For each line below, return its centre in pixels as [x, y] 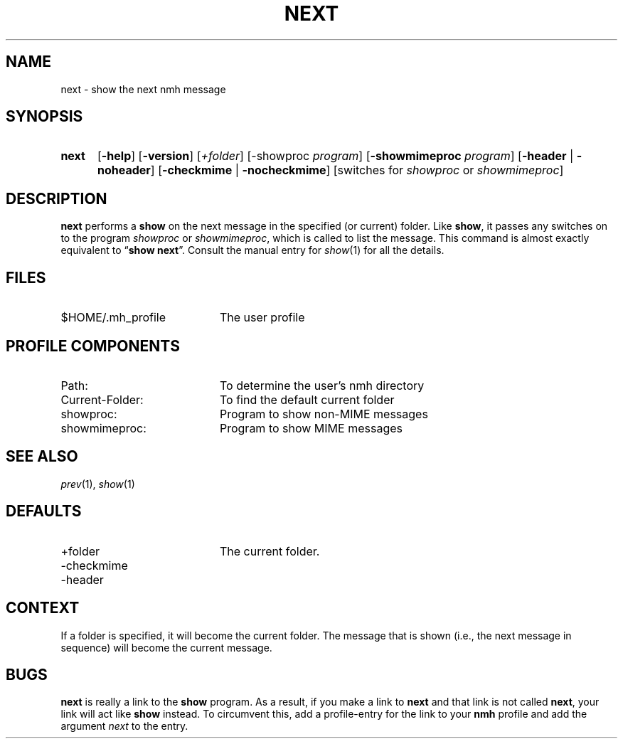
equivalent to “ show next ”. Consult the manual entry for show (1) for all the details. [252, 250]
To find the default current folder [307, 399]
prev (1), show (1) [98, 484]
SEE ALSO [42, 457]
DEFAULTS [44, 511]
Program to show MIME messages [311, 428]
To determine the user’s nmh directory [322, 385]
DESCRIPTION [57, 198]
